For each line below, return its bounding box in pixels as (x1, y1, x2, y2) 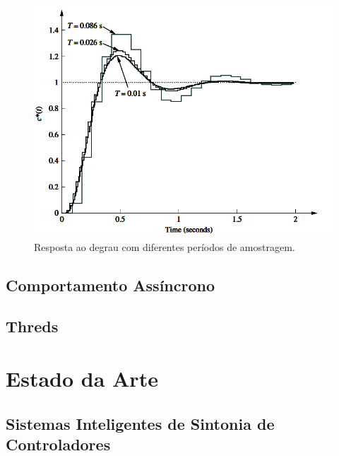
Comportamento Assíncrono (6, 274, 215, 296)
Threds (6, 315, 59, 337)
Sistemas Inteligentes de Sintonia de (6, 412, 275, 434)
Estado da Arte (6, 363, 158, 392)
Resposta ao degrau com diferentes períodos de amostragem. (34, 239, 295, 254)
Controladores (6, 433, 111, 455)
